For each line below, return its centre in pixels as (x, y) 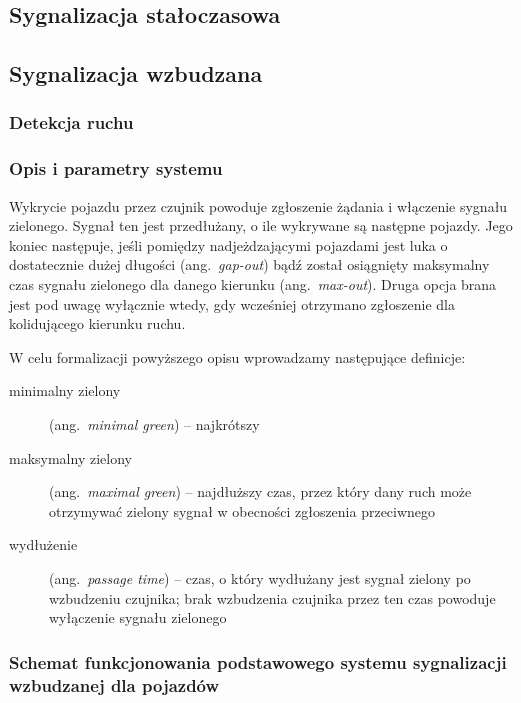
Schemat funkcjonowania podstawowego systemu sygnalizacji (258, 661)
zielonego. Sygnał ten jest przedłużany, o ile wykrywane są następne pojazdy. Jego (261, 225)
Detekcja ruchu (71, 122)
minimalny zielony (65, 390)
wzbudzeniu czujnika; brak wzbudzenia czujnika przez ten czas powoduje (272, 597)
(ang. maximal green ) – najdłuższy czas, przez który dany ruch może (260, 491)
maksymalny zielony (70, 457)
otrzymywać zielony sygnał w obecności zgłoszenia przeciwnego (242, 510)
